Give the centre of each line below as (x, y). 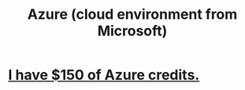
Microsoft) (132, 31)
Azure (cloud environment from (132, 14)
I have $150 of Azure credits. (104, 75)
